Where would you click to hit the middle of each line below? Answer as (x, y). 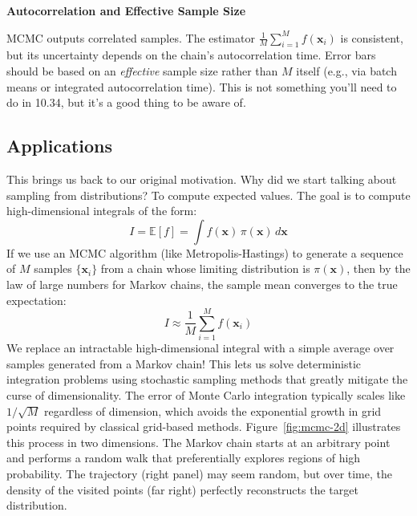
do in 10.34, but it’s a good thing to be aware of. (126, 102)
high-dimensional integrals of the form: (102, 211)
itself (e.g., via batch (346, 70)
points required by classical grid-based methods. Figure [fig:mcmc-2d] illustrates (204, 427)
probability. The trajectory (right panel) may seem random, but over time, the (199, 473)
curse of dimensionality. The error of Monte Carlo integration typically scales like (206, 395)
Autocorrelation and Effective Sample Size (126, 10)
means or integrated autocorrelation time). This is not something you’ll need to (202, 86)
